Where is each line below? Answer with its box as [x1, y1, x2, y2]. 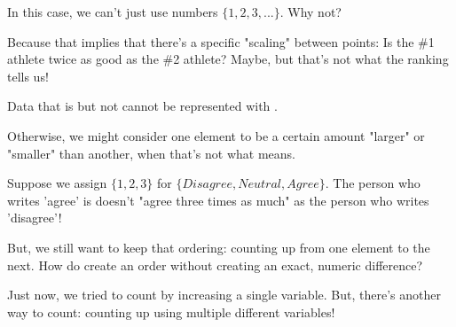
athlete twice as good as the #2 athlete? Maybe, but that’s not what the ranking [7, 50, 449, 68]
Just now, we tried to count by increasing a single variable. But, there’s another [7, 285, 441, 304]
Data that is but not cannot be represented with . [7, 97, 278, 115]
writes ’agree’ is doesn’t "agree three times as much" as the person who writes [7, 191, 429, 209]
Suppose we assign [7, 174, 107, 192]
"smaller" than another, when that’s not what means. [7, 144, 296, 162]
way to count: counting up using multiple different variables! [7, 302, 335, 321]
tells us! [7, 66, 49, 85]
